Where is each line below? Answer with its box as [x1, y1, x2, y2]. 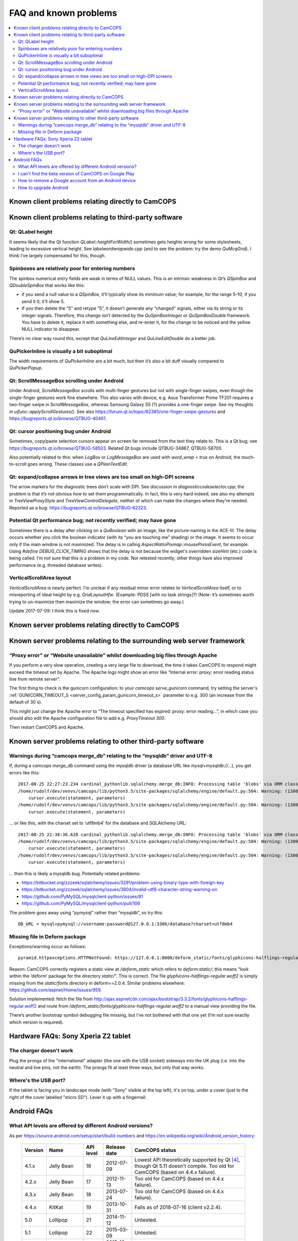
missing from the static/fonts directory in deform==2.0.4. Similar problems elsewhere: [9, 980, 185, 986]
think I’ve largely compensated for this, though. [9, 253, 106, 259]
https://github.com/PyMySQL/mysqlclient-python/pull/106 [21, 900, 141, 906]
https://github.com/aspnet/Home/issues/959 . [9, 987, 102, 993]
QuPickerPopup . [9, 365, 43, 371]
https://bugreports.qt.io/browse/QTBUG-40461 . [9, 415, 107, 421]
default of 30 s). [9, 699, 42, 705]
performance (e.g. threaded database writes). [9, 562, 103, 568]
